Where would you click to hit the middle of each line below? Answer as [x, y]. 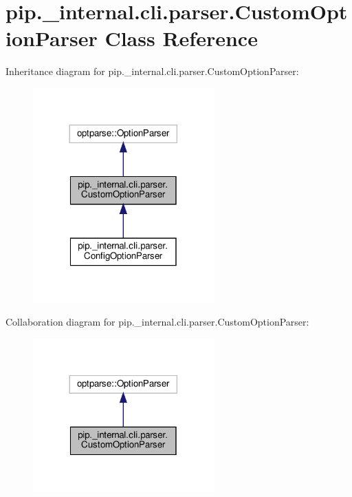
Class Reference [181, 38]
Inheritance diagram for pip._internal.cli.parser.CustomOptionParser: [152, 71]
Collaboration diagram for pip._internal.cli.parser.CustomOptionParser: [157, 322]
